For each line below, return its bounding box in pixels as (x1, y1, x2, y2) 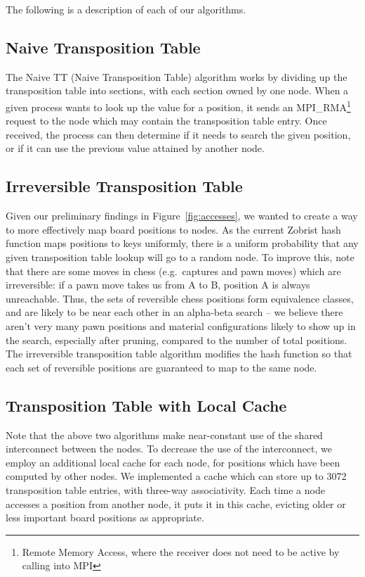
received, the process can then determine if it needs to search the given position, (6, 127, 351, 141)
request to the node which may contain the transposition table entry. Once (6, 113, 327, 128)
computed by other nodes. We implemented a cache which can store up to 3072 (6, 469, 347, 483)
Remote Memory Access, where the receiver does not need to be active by (22, 544, 340, 559)
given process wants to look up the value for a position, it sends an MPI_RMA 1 (6, 97, 351, 114)
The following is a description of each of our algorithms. (6, 2, 246, 16)
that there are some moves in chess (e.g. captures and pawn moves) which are (6, 263, 341, 278)
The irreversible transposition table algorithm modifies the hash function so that (6, 346, 352, 361)
